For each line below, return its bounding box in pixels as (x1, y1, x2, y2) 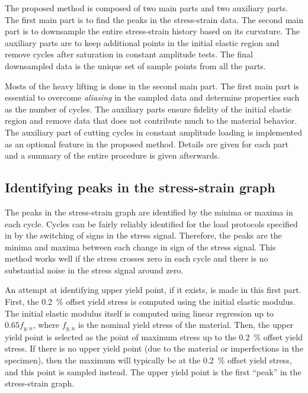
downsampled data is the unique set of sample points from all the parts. (5, 59, 266, 72)
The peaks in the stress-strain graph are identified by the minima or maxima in (5, 205, 293, 218)
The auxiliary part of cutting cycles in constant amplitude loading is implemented (5, 125, 302, 138)
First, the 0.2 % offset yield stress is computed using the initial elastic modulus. (5, 295, 296, 308)
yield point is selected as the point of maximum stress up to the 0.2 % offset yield (5, 330, 303, 343)
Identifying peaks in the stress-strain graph (5, 178, 275, 196)
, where (33, 318, 60, 331)
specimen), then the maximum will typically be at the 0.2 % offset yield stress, (5, 353, 292, 366)
